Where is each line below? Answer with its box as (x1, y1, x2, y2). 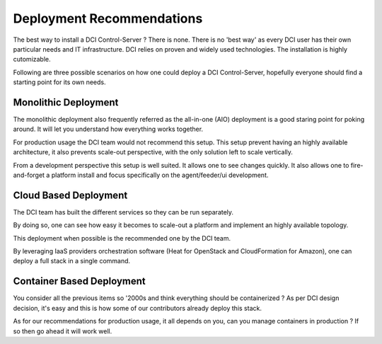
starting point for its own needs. (13, 78, 106, 86)
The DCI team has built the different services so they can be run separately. (13, 207, 233, 216)
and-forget (13, 171, 45, 179)
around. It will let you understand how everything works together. (13, 125, 204, 134)
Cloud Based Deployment (13, 189, 128, 201)
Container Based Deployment (13, 275, 146, 287)
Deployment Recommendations (13, 11, 203, 26)
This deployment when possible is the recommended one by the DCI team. (13, 234, 231, 242)
